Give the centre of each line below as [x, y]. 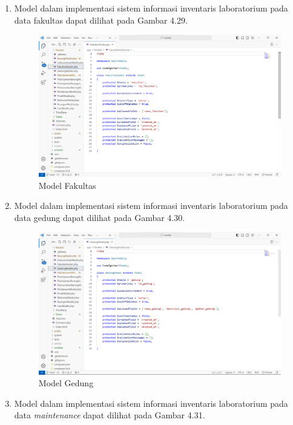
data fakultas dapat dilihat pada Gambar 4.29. [101, 20]
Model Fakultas [67, 185]
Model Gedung [66, 383]
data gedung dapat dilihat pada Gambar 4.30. [100, 217]
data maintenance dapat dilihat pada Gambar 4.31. [110, 415]
